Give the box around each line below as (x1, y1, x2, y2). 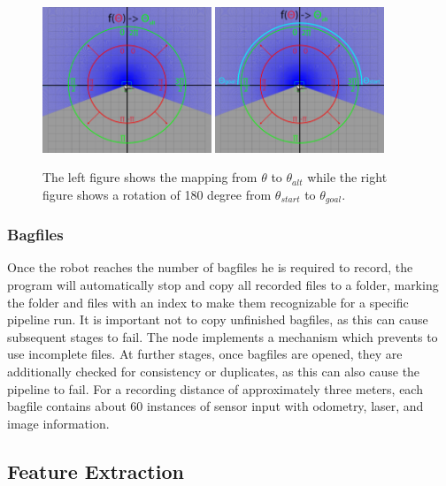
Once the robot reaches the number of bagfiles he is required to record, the (7, 258, 413, 277)
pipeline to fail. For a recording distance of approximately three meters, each (7, 379, 423, 398)
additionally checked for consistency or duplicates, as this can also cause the (7, 361, 420, 380)
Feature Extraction (7, 457, 184, 484)
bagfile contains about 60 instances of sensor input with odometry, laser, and (7, 397, 424, 415)
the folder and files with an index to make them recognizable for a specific (7, 292, 409, 311)
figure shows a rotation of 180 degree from (42, 185, 272, 203)
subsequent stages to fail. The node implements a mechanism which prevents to (7, 327, 438, 346)
